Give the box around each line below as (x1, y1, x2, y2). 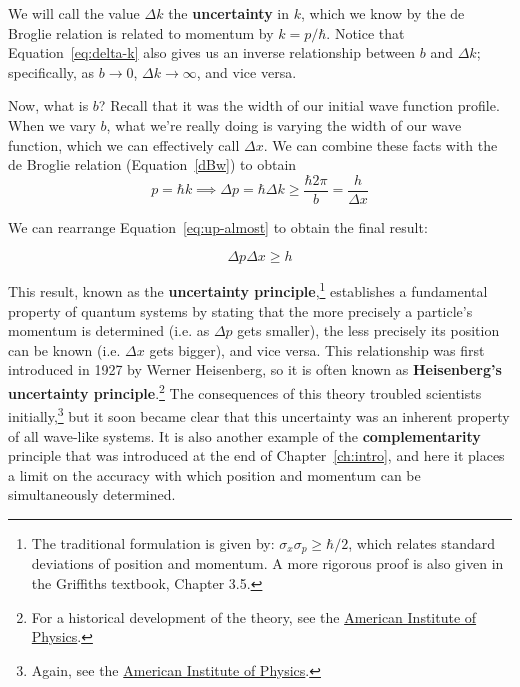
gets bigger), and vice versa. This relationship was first (149, 339, 485, 360)
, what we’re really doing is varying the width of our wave (106, 114, 462, 135)
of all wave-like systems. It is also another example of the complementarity (8, 425, 481, 446)
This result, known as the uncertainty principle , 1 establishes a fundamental (8, 278, 488, 302)
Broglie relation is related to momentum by (8, 22, 274, 43)
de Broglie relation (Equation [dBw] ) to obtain (8, 154, 297, 175)
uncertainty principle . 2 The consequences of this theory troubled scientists (8, 380, 482, 403)
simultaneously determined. (8, 484, 176, 505)
